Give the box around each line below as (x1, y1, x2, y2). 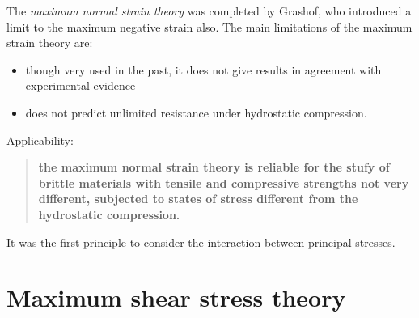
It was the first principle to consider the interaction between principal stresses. (6, 233, 396, 250)
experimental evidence (25, 77, 136, 94)
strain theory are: (6, 34, 93, 51)
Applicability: (6, 131, 74, 148)
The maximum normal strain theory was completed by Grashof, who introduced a (6, 2, 412, 19)
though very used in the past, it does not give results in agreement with (25, 61, 382, 78)
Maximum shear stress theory (6, 281, 346, 314)
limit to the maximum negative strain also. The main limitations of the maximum (6, 18, 413, 35)
